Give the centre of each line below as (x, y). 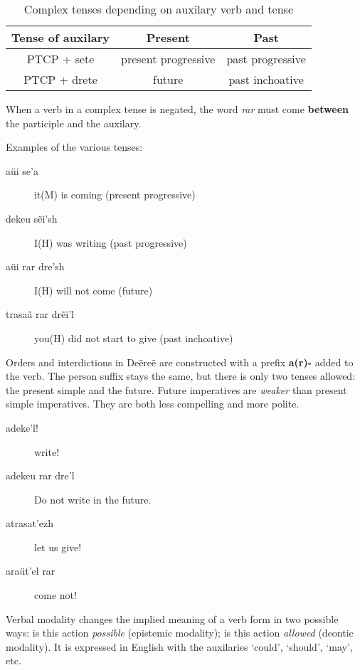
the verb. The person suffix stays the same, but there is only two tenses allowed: (181, 376)
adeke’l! (22, 427)
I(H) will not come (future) (94, 290)
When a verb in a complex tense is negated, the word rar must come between (178, 109)
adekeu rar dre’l (40, 475)
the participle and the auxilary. (74, 123)
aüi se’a (22, 170)
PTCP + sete (60, 59)
